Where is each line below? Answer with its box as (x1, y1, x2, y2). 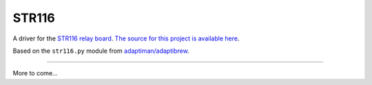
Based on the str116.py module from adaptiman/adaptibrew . (12, 47, 189, 55)
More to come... (12, 69, 58, 77)
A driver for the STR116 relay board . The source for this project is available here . (12, 34, 240, 42)
